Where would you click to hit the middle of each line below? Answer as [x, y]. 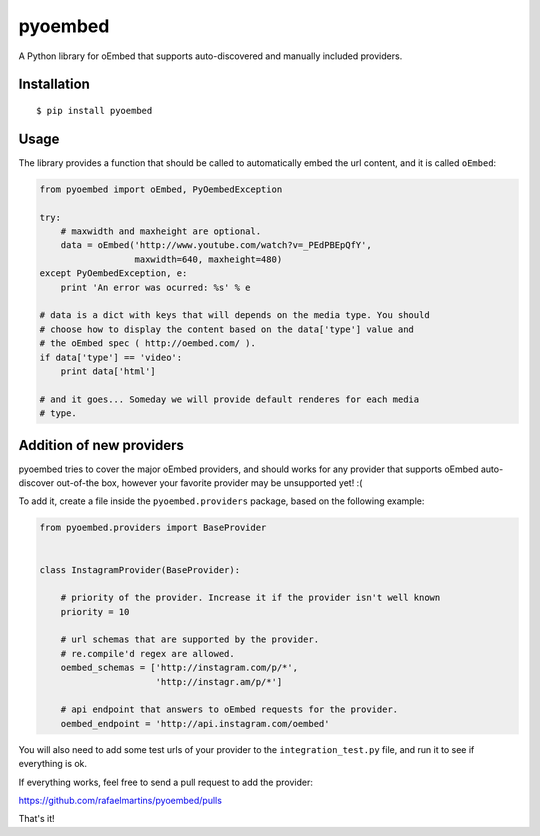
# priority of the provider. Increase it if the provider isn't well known [250, 598]
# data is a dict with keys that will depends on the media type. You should [234, 315]
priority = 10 [95, 611]
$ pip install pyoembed [94, 110]
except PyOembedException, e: [113, 273]
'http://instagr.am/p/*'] [219, 681]
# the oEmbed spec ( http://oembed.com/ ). [148, 343]
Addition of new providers [101, 445]
